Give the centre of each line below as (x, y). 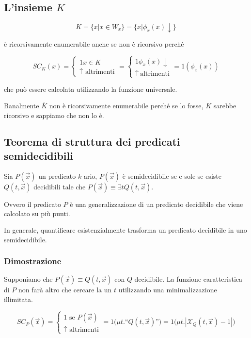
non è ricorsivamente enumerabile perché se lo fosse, (126, 105)
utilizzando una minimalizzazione (168, 290)
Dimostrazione (33, 261)
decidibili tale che (60, 186)
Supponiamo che (28, 279)
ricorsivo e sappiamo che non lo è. (54, 115)
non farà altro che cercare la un (65, 290)
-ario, (89, 176)
